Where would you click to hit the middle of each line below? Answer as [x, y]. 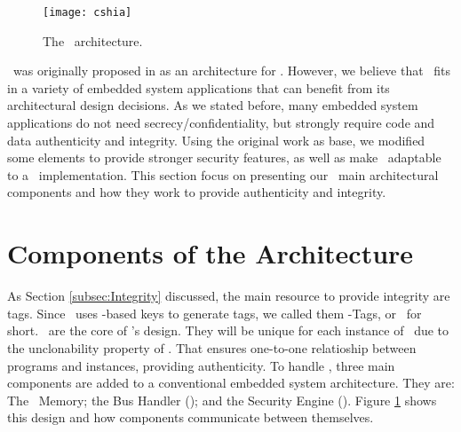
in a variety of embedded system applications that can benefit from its [199, 87]
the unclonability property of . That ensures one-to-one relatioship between [212, 347]
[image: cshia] [87, 12]
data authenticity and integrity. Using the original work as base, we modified [216, 140]
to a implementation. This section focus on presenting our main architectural [223, 174]
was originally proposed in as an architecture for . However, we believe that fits [232, 71]
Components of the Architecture [211, 253]
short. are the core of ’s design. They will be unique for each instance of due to [228, 330]
